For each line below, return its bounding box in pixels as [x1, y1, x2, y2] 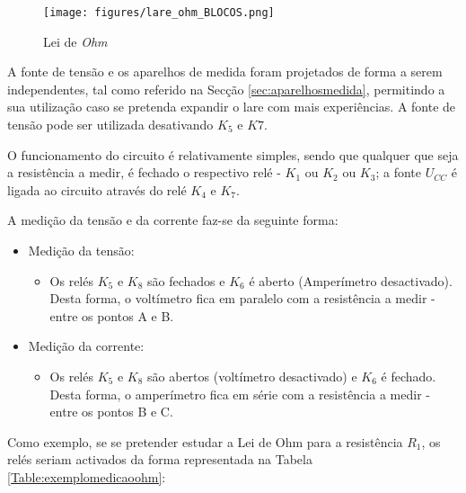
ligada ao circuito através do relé [7, 180, 187, 199]
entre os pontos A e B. [49, 306, 174, 325]
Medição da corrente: [28, 336, 145, 355]
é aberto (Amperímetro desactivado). [249, 271, 453, 290]
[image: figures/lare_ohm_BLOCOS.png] [43, 6, 275, 19]
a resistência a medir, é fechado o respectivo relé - [7, 163, 281, 182]
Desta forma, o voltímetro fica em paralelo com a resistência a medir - [49, 289, 435, 308]
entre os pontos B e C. [49, 402, 173, 421]
